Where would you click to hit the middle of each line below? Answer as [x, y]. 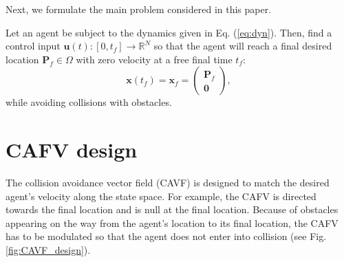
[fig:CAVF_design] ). [48, 250]
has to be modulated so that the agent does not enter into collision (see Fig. [166, 236]
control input [33, 46]
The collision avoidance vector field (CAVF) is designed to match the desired [168, 183]
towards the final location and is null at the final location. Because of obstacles [172, 209]
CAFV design [72, 150]
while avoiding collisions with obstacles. [89, 102]
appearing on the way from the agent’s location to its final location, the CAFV [172, 222]
